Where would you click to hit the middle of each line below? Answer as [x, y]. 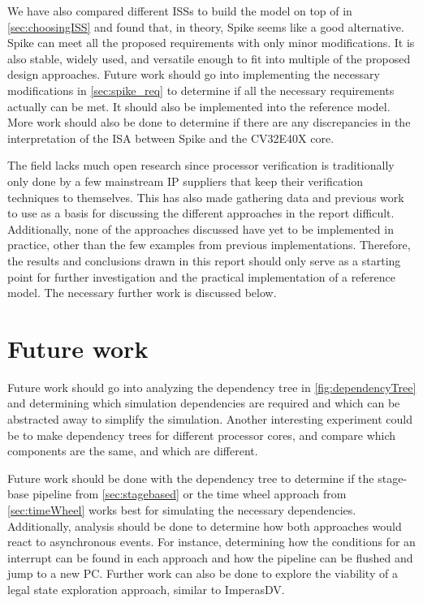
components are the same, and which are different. [133, 451]
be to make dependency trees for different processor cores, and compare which [202, 435]
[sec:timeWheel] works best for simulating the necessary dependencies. [182, 509]
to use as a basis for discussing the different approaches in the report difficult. [201, 213]
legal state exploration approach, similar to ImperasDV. [146, 589]
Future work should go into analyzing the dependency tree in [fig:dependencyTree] [212, 387]
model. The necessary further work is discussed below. [142, 293]
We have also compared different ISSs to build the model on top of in [180, 11]
